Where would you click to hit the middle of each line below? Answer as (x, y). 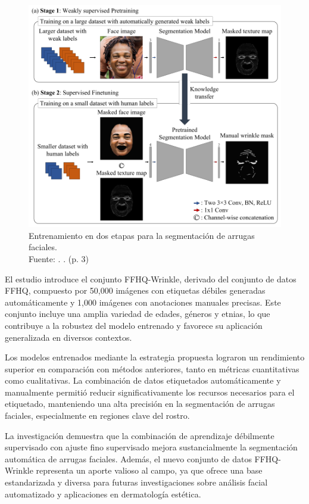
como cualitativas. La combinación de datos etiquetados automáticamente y (143, 380)
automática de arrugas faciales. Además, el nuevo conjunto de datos (128, 458)
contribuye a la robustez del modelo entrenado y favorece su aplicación (134, 325)
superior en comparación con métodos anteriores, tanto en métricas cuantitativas (152, 368)
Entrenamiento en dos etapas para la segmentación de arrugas (142, 235)
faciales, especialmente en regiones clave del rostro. (97, 416)
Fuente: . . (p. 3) (59, 258)
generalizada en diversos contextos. (68, 337)
